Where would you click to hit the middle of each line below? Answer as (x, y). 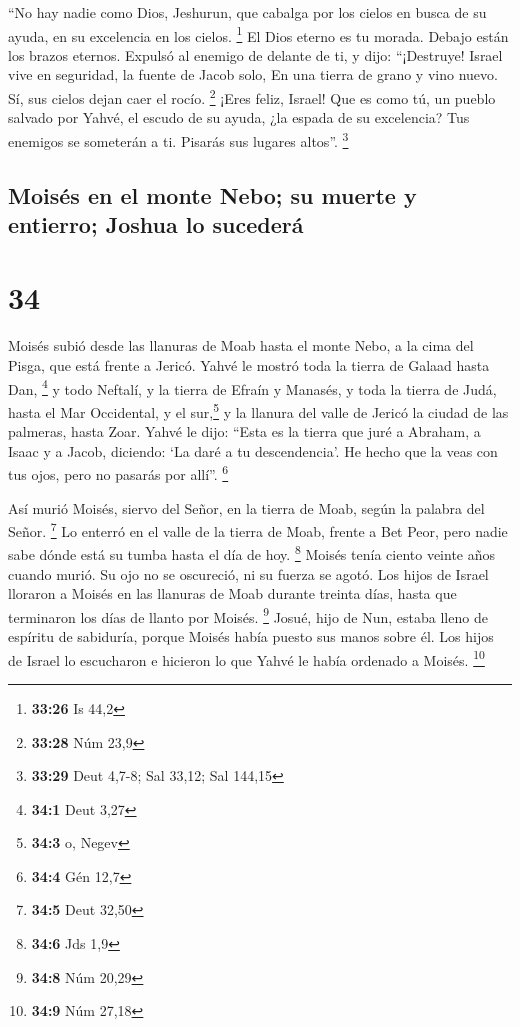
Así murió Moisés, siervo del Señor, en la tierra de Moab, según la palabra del (246, 507)
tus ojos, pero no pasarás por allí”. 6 (118, 472)
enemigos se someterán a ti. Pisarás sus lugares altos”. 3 (178, 139)
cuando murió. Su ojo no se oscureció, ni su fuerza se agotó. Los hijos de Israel (248, 573)
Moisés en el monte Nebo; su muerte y (212, 194)
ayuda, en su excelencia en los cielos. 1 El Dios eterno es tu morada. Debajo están (258, 34)
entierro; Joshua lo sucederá (156, 223)
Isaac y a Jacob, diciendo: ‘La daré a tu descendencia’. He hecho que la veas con (253, 450)
